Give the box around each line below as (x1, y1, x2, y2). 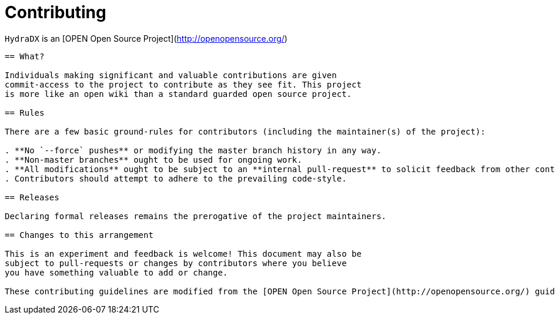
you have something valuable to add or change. (5, 267, 228, 277)
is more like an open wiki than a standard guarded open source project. (5, 89, 352, 99)
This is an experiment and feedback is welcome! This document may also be (5, 249, 362, 258)
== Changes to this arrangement (5, 230, 153, 240)
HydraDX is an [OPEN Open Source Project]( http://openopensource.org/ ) (5, 33, 287, 43)
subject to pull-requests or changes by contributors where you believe (5, 258, 347, 268)
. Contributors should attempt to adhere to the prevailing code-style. (5, 173, 347, 183)
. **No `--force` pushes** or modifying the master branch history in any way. (5, 145, 382, 155)
